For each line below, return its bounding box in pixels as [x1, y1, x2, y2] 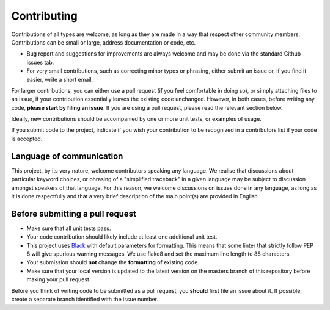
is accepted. [11, 135, 43, 142]
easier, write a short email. [26, 76, 94, 83]
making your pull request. [26, 276, 91, 283]
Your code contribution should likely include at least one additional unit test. [26, 233, 218, 240]
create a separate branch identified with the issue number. [11, 295, 159, 303]
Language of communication [11, 151, 123, 161]
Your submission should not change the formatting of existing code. [26, 259, 200, 266]
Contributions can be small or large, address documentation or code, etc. [11, 38, 196, 46]
